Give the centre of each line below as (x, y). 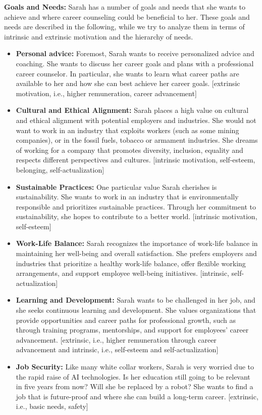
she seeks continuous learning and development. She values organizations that (136, 310)
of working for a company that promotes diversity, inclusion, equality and (129, 150)
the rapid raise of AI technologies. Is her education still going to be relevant (133, 376)
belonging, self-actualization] (60, 169)
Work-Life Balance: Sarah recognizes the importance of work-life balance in (137, 243)
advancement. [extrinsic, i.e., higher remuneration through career (116, 339)
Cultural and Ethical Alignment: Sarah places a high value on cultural (132, 110)
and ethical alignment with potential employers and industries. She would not (136, 120)
